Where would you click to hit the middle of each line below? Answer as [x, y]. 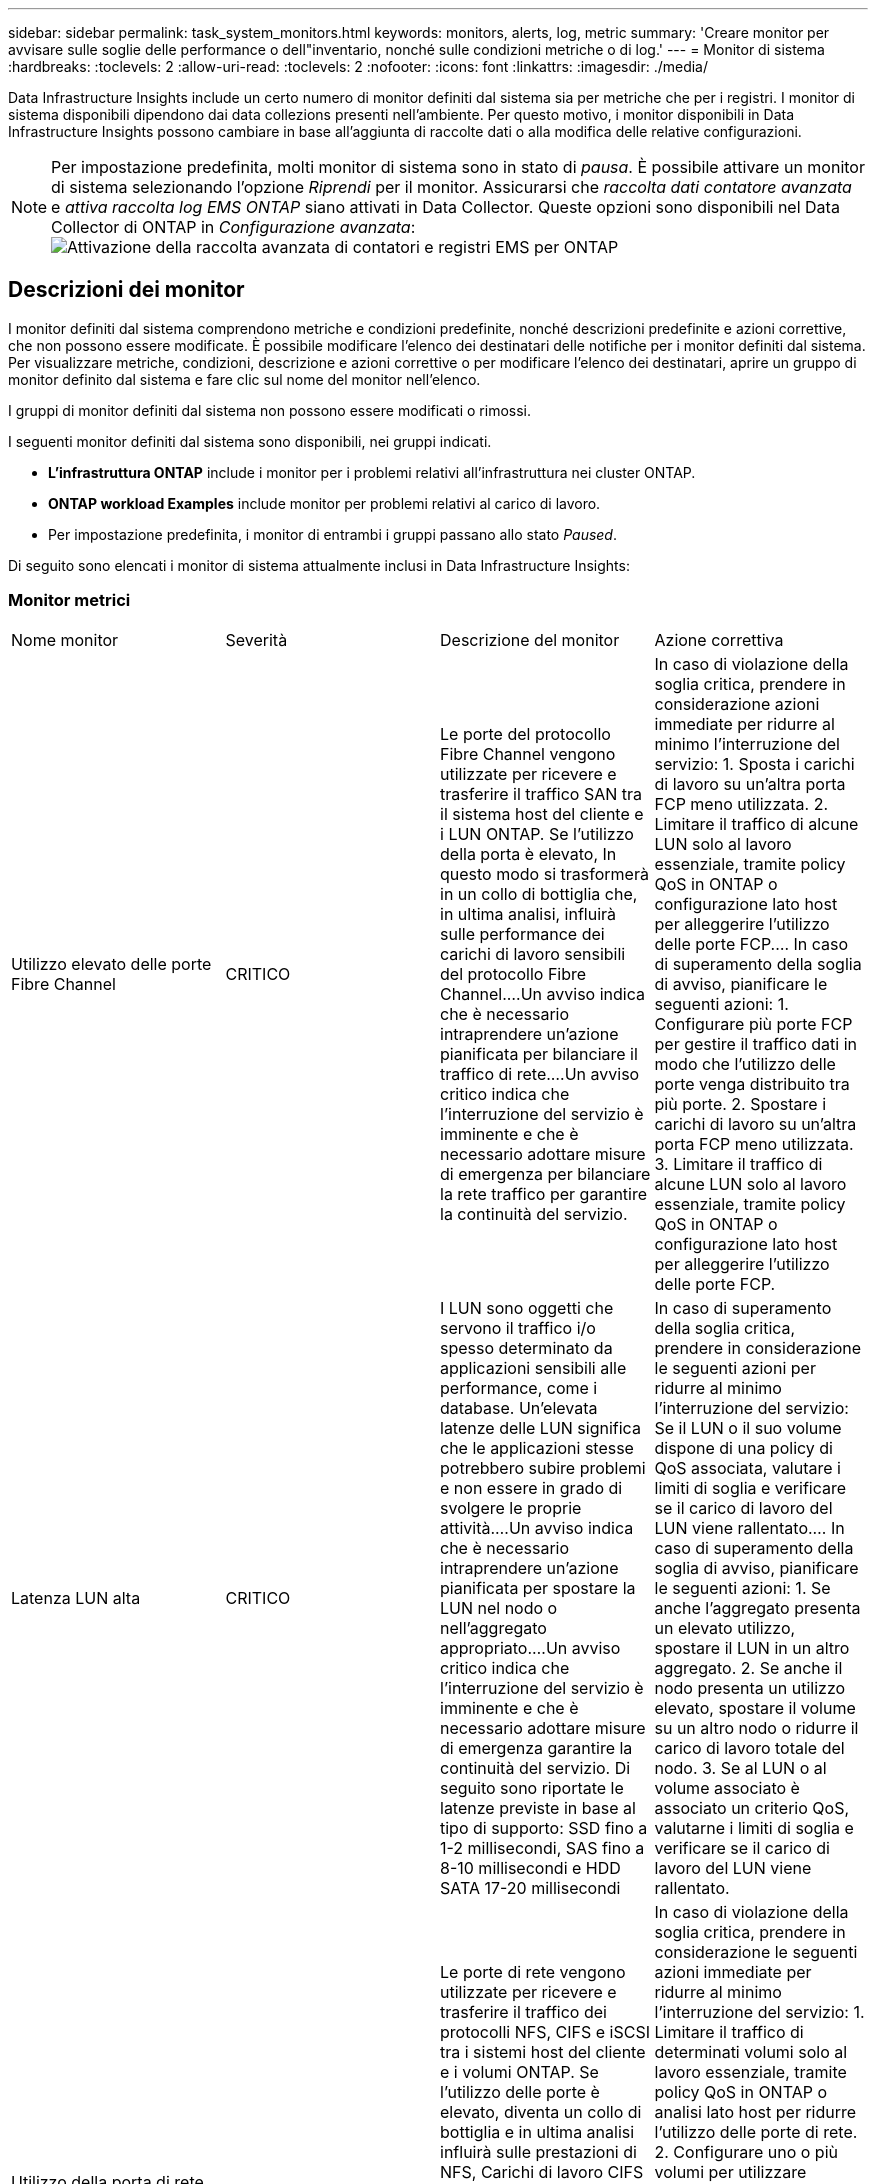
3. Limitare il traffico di [738, 1163]
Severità [256, 639]
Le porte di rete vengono [533, 1971]
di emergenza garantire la [536, 1747]
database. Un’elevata [519, 1407]
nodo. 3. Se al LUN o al [740, 1767]
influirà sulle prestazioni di [538, 2151]
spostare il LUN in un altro [752, 1647]
